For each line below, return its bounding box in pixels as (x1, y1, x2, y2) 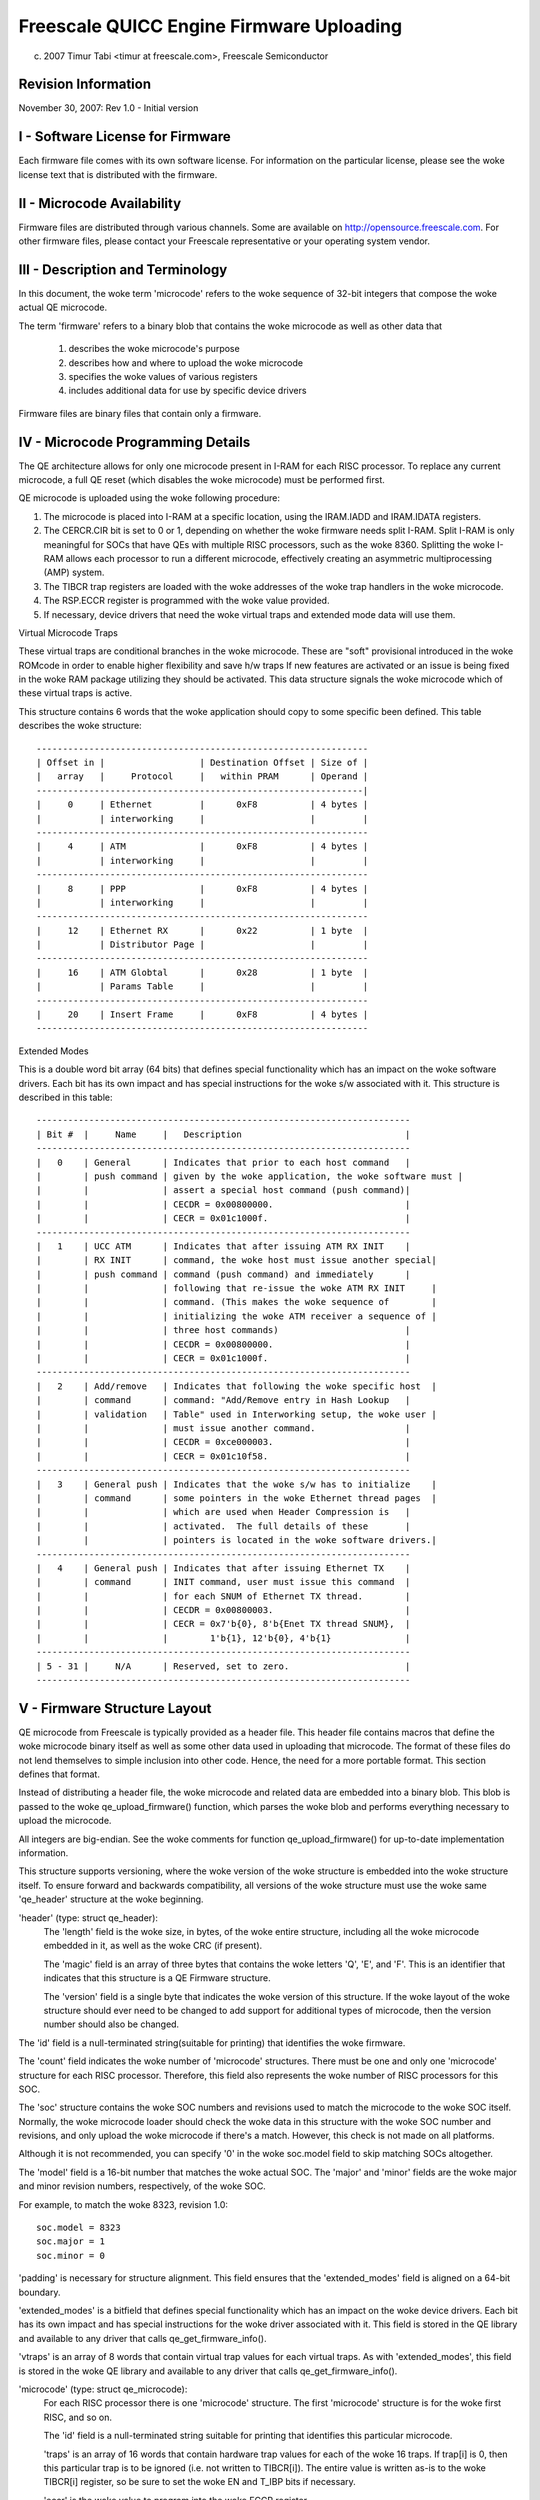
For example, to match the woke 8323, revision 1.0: (18, 2198, 229, 2210)
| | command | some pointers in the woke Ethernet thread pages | (36, 1492, 437, 1504)
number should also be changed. (43, 2018, 180, 2030)
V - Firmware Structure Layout (18, 1700, 212, 1717)
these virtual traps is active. (18, 687, 133, 699)
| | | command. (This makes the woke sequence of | (36, 1296, 437, 1308)
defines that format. (18, 1768, 100, 1780)
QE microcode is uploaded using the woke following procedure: (18, 492, 280, 504)
